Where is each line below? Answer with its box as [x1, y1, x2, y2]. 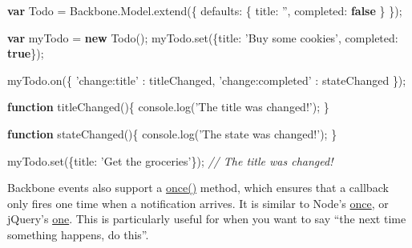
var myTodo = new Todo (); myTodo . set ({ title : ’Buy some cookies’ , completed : [7, 29, 398, 46]
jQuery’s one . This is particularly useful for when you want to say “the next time [7, 210, 406, 227]
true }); [7, 45, 44, 62]
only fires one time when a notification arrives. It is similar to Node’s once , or [7, 194, 389, 211]
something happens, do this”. [7, 226, 149, 242]
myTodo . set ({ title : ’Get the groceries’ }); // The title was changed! [7, 152, 333, 169]
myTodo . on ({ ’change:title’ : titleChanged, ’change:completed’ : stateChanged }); [7, 71, 406, 88]
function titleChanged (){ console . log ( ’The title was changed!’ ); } [7, 98, 329, 115]
